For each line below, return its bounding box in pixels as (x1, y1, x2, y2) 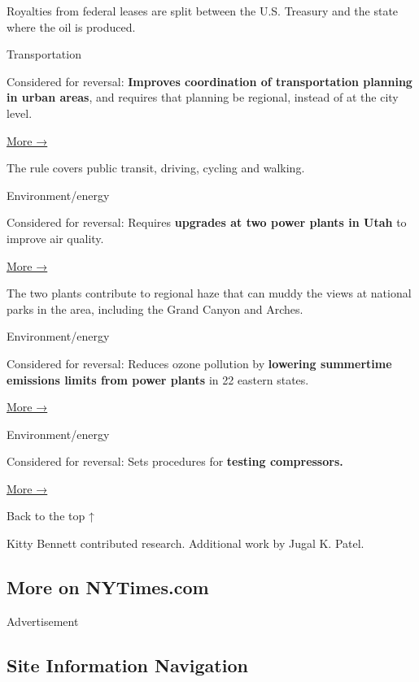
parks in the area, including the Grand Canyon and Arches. (7, 300, 303, 317)
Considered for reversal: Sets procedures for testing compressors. (7, 453, 343, 470)
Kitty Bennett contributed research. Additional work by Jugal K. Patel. (7, 535, 364, 552)
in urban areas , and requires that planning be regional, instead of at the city (7, 89, 399, 106)
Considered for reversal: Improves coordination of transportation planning (7, 72, 412, 89)
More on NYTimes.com (7, 575, 209, 600)
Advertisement (7, 612, 79, 629)
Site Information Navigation (7, 652, 248, 677)
